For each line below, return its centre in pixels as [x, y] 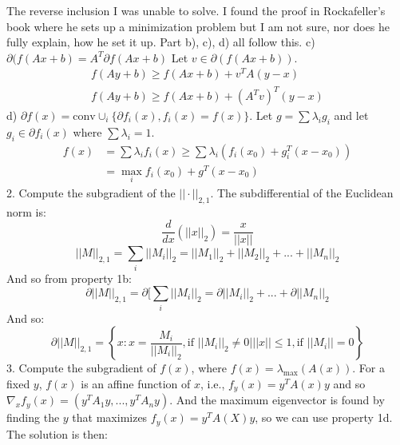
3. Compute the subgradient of [81, 368]
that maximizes [110, 417]
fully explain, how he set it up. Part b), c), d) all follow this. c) [161, 42]
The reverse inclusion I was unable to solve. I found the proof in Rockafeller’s [196, 10]
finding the [33, 417]
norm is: [26, 211]
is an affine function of [136, 383]
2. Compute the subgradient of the [91, 192]
